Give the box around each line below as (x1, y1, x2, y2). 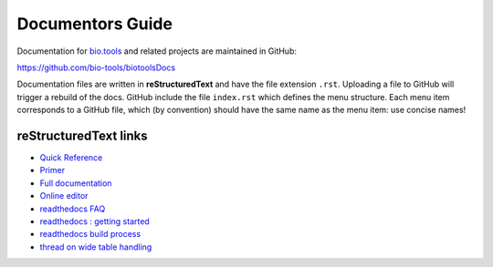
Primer (39, 165, 66, 176)
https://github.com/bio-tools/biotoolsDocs (16, 62, 176, 73)
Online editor (39, 190, 89, 201)
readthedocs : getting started (39, 215, 150, 227)
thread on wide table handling (39, 241, 152, 252)
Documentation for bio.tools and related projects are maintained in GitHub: (16, 46, 297, 56)
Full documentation (39, 178, 112, 189)
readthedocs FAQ (39, 203, 106, 214)
